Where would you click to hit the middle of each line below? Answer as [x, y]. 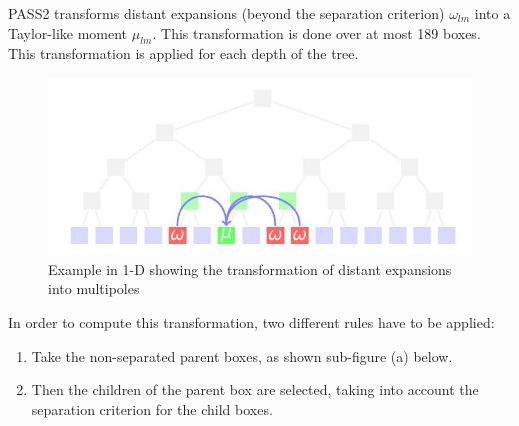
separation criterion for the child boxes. [152, 408]
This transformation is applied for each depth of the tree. [183, 53]
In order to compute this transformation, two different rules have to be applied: [251, 321]
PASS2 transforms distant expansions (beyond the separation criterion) [226, 13]
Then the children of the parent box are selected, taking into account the [255, 389]
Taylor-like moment [68, 32]
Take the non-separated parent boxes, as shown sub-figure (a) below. [242, 355]
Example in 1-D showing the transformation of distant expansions [250, 268]
